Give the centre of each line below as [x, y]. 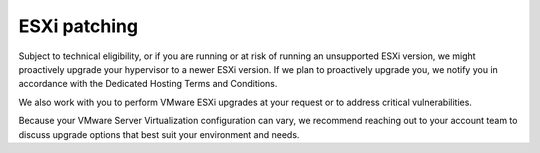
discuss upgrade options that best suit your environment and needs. [159, 134]
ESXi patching [78, 26]
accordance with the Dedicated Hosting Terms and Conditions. [148, 84]
